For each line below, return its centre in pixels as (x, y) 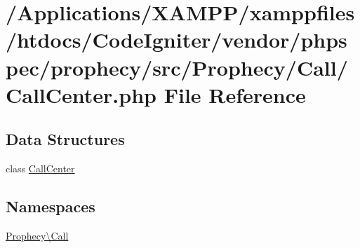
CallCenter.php (81, 94)
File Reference (235, 94)
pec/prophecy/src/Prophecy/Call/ (177, 67)
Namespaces (51, 206)
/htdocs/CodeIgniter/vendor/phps (176, 40)
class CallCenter (40, 168)
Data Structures (65, 139)
